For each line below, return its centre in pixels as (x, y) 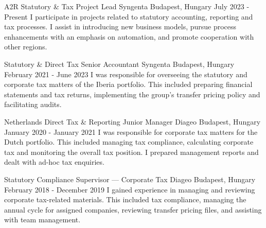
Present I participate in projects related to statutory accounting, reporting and (129, 16)
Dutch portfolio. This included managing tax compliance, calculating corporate (129, 142)
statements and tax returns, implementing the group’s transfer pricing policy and (132, 94)
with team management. (42, 220)
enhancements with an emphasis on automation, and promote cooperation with (129, 36)
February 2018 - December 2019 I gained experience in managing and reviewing (130, 189)
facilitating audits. (33, 104)
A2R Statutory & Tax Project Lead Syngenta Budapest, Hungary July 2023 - (127, 6)
